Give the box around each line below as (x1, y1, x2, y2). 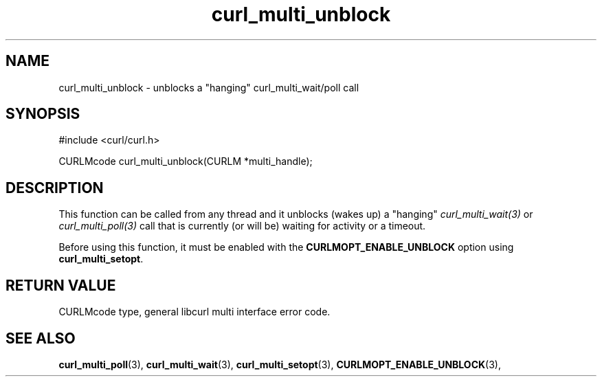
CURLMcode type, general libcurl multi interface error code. (58, 306, 331, 318)
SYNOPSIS (5, 105, 80, 123)
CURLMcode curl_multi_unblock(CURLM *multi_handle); (58, 155, 313, 168)
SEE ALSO (5, 329, 76, 347)
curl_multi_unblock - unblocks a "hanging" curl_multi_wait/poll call (58, 81, 359, 93)
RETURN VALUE (5, 276, 116, 294)
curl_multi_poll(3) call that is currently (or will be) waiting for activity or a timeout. (58, 220, 426, 232)
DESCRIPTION (5, 179, 104, 196)
